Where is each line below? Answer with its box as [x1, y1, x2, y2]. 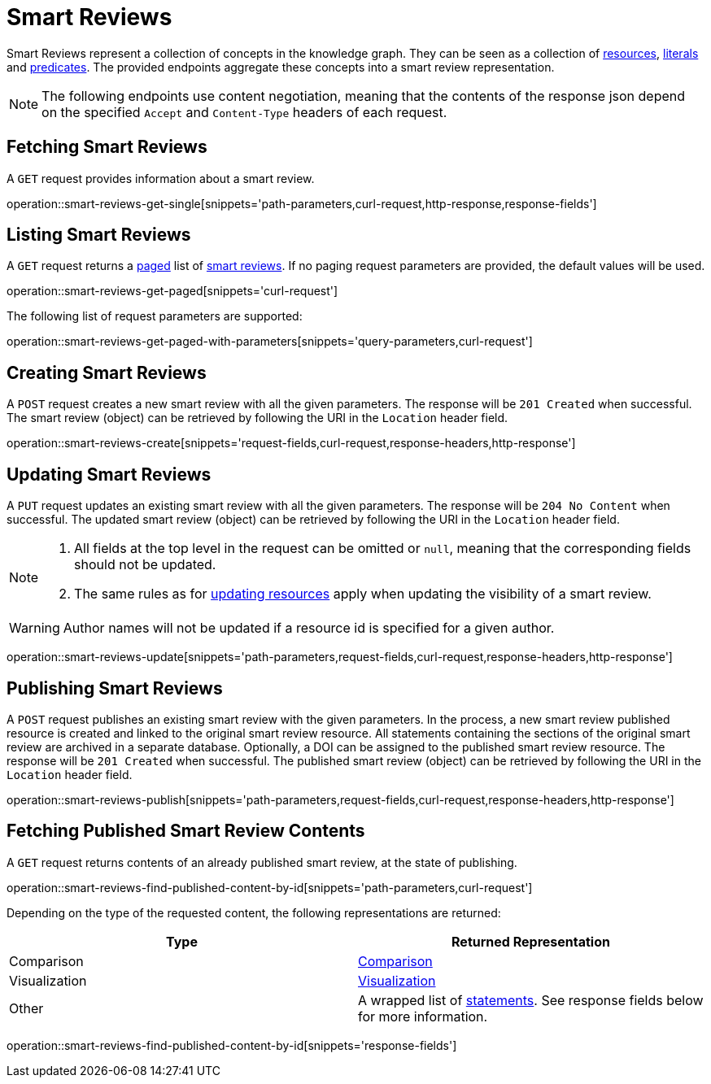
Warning [9, 620, 60, 637]
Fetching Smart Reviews [7, 137, 207, 158]
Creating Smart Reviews [7, 362, 207, 383]
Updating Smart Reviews [7, 464, 212, 485]
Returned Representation [451, 933, 610, 950]
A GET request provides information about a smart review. [7, 171, 315, 185]
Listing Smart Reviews [7, 224, 191, 246]
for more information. [358, 1008, 488, 1025]
